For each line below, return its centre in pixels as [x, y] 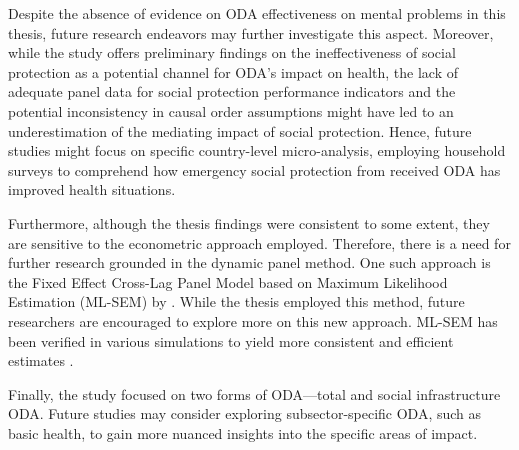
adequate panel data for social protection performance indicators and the [232, 91]
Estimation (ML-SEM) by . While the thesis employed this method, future [236, 301]
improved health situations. [92, 189]
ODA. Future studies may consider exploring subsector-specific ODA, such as [245, 413]
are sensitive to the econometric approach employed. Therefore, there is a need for [259, 242]
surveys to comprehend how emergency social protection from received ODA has [254, 169]
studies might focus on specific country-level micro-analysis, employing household [257, 150]
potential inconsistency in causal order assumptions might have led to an [231, 110]
